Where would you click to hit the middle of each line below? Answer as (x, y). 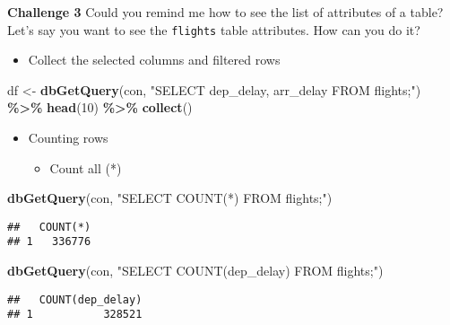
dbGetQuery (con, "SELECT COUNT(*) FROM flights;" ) (170, 198)
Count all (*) (86, 167)
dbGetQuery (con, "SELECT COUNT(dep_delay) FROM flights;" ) (195, 271)
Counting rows (68, 138)
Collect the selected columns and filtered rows (154, 60)
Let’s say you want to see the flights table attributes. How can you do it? (214, 29)
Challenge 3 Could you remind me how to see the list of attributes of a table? (225, 12)
